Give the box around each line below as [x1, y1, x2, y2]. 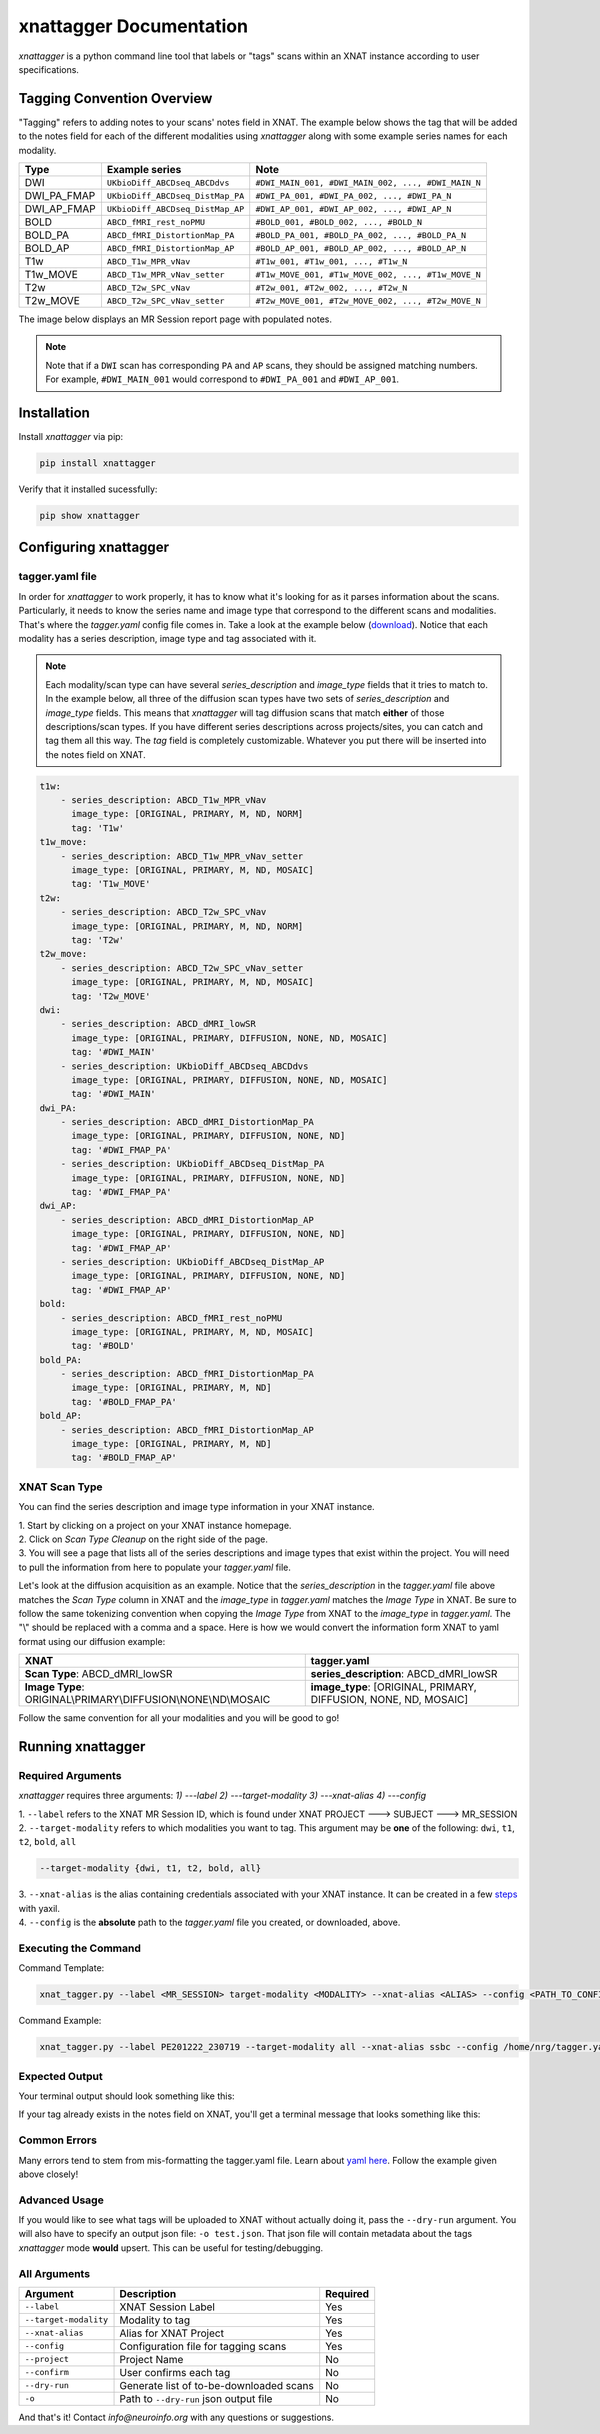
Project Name [119, 2352, 184, 2366]
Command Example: [18, 2015, 102, 2027]
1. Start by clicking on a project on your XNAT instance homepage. [18, 1519, 292, 1531]
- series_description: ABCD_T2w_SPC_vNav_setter [60, 962, 304, 974]
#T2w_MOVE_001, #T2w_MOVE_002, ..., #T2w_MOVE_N [255, 295, 482, 306]
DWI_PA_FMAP [24, 189, 96, 203]
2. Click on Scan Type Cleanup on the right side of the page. [18, 1533, 269, 1545]
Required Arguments [18, 1768, 122, 1782]
